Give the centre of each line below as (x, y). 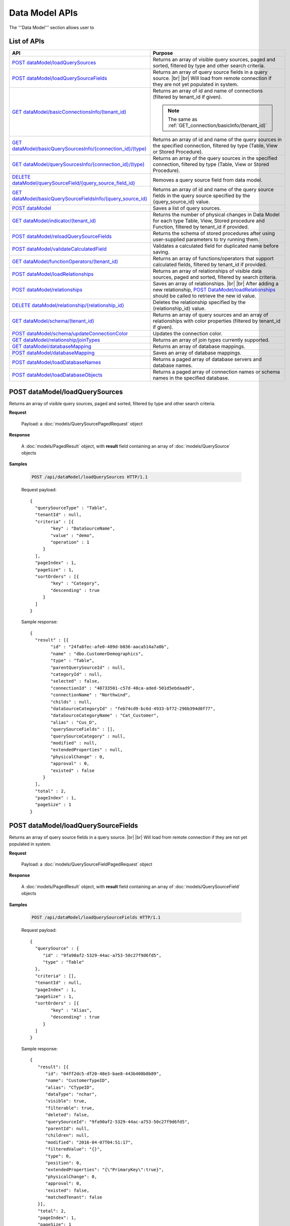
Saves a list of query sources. (187, 208)
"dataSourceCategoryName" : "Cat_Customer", (105, 715)
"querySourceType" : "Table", (71, 508)
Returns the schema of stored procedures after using (214, 233)
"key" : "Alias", (71, 1010)
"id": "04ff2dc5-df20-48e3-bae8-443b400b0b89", (103, 1073)
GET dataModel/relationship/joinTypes (56, 340)
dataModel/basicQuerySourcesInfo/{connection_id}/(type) (79, 149)
